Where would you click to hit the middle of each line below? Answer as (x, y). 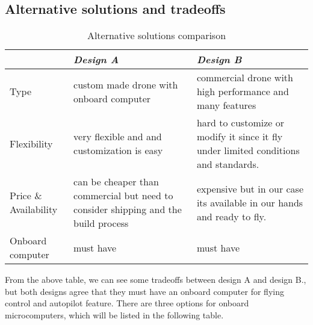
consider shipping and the (128, 209)
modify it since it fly (240, 137)
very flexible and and (118, 137)
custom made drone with (126, 84)
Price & (26, 196)
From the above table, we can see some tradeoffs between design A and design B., (156, 280)
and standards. (228, 164)
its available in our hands (250, 202)
